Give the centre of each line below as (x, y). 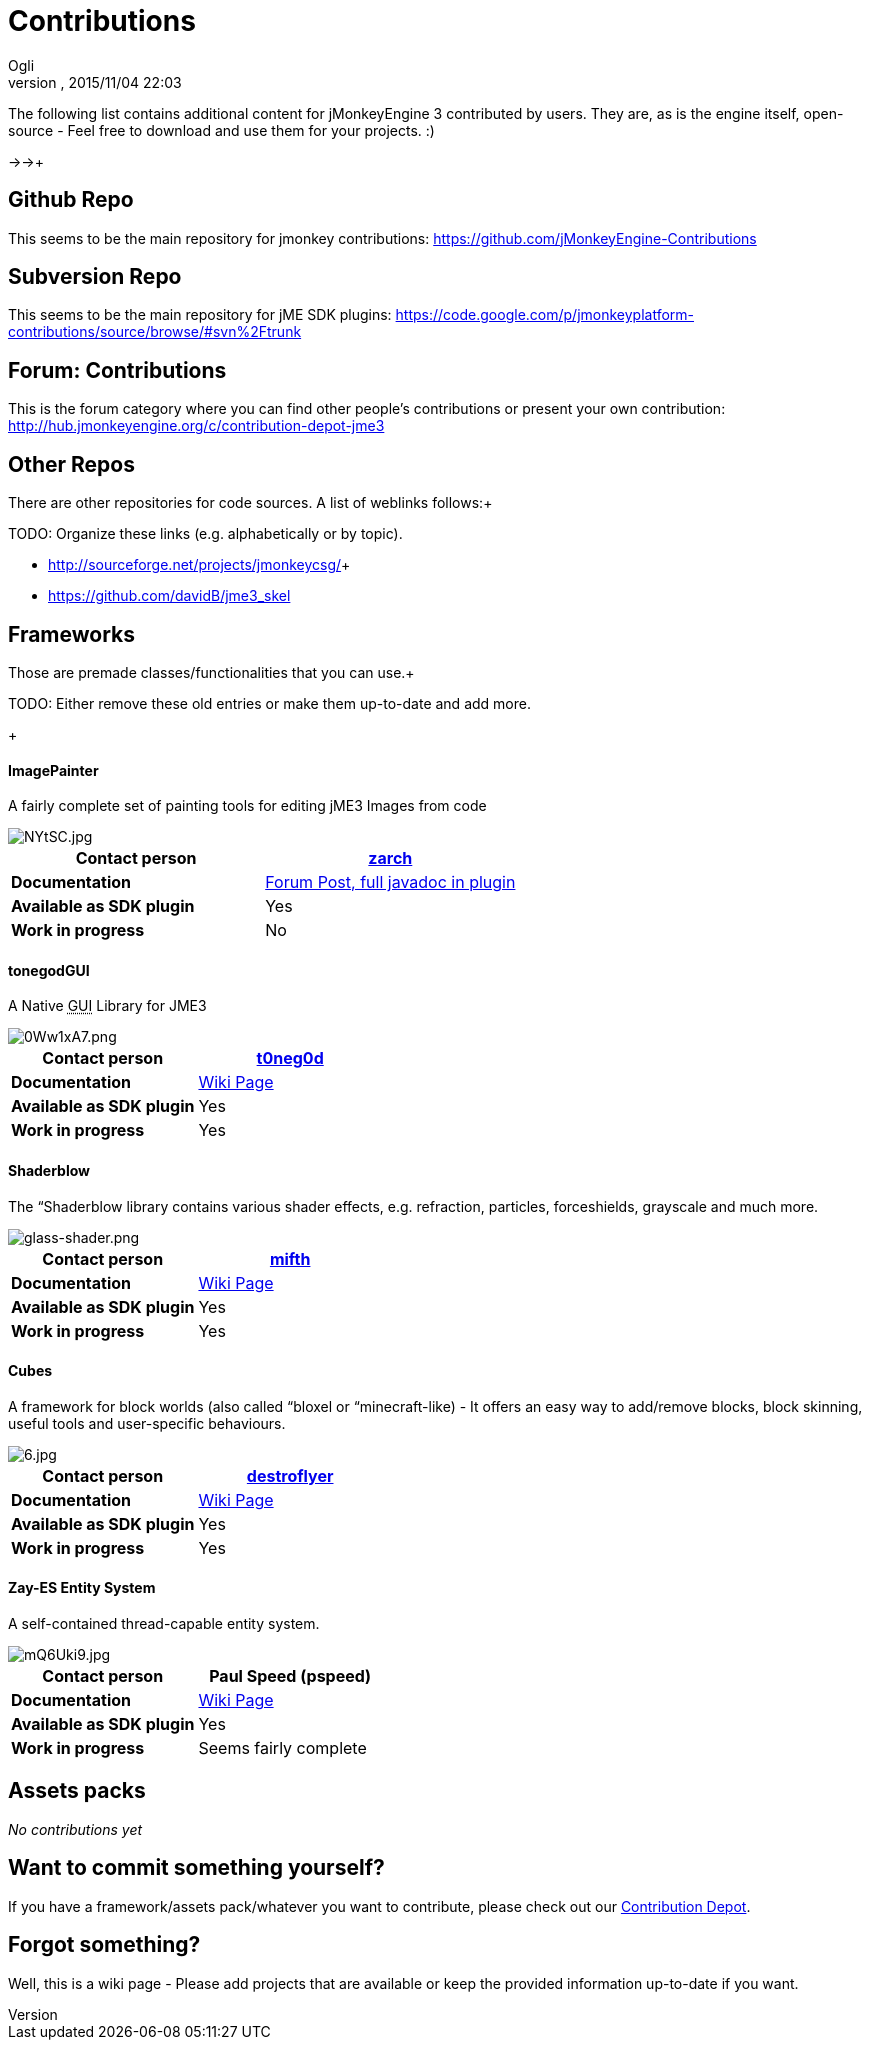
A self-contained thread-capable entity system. (164, 1624)
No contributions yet (75, 1829)
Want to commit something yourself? (196, 1868)
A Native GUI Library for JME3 (107, 1006)
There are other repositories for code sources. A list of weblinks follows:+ (250, 503)
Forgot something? (104, 1945)
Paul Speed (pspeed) (290, 1676)
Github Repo (71, 200)
